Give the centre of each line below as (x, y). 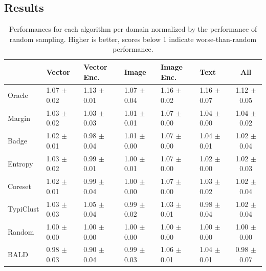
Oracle (18, 95)
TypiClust (24, 209)
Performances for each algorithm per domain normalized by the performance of (133, 29)
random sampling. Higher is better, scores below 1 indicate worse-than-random (133, 39)
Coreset (19, 186)
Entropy (20, 163)
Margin (19, 118)
